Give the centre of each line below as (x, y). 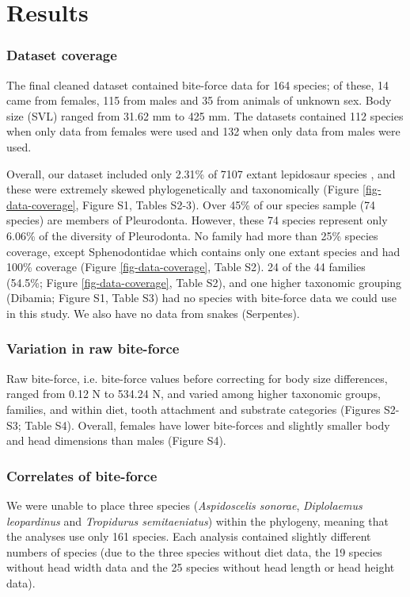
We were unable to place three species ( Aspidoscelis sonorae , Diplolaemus (184, 505)
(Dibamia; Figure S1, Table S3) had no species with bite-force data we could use (202, 298)
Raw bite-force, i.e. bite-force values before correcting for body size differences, (197, 378)
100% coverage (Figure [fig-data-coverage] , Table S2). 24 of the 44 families (186, 267)
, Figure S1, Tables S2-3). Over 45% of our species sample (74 (226, 204)
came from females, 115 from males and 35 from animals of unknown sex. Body (199, 100)
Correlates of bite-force (82, 475)
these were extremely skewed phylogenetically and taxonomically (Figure (183, 189)
